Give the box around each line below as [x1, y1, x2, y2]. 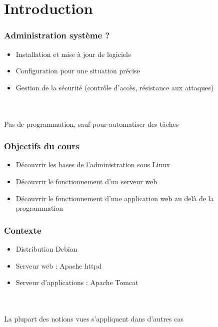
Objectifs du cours [4, 140, 79, 152]
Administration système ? [4, 29, 110, 41]
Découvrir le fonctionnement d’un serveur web [15, 176, 157, 186]
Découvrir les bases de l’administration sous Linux [15, 159, 170, 170]
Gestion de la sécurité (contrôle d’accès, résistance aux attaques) [15, 82, 214, 92]
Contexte [4, 224, 41, 236]
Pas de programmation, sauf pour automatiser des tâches [4, 118, 179, 129]
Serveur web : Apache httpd [15, 260, 102, 271]
